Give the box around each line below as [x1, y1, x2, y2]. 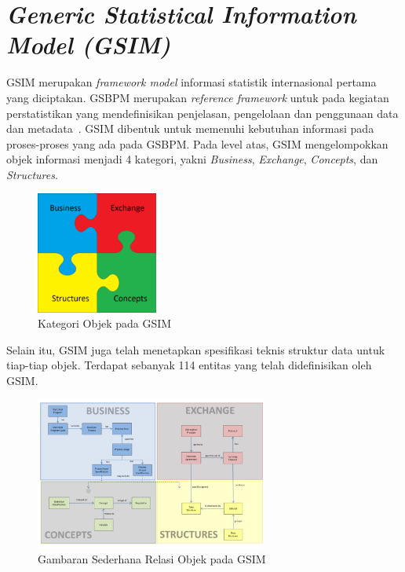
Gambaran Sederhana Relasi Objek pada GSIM [38, 551, 266, 567]
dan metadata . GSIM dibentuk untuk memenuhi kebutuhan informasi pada [6, 120, 374, 137]
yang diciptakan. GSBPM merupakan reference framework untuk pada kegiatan [6, 89, 389, 105]
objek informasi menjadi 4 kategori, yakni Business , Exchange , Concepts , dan [6, 151, 378, 167]
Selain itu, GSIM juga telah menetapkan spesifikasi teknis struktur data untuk [6, 341, 385, 357]
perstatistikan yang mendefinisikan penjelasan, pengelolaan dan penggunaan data [6, 104, 399, 121]
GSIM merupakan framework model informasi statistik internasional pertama [6, 74, 377, 90]
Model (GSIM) [6, 28, 171, 61]
